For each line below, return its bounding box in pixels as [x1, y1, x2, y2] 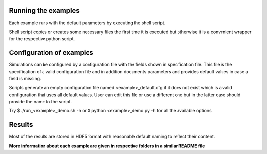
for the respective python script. [9, 36, 75, 42]
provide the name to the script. [9, 99, 72, 104]
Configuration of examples [9, 49, 93, 57]
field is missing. [9, 75, 42, 81]
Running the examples [9, 6, 80, 15]
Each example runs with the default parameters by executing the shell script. [9, 20, 166, 26]
